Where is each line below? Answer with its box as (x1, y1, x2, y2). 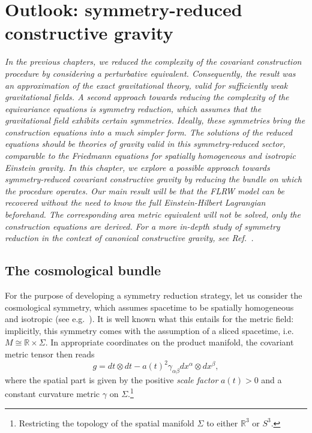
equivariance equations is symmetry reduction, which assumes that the (5, 102, 262, 115)
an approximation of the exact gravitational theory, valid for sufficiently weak (5, 79, 288, 91)
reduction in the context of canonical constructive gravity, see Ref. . (5, 231, 254, 244)
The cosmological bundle (5, 261, 161, 279)
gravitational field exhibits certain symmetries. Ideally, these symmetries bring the (5, 114, 305, 127)
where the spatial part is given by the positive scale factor (5, 373, 218, 386)
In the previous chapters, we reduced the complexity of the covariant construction (5, 55, 302, 68)
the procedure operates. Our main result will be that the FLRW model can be (5, 184, 285, 197)
